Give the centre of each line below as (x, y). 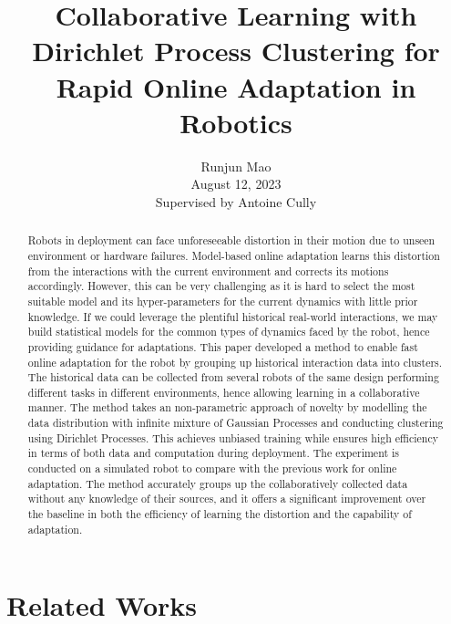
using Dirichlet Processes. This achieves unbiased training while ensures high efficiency (233, 437)
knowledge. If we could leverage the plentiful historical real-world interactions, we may (233, 316)
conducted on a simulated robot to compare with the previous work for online (212, 468)
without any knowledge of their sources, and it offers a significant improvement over (227, 499)
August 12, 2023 (236, 184)
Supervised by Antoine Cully (236, 201)
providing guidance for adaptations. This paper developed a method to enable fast (223, 346)
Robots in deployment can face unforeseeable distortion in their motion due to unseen (231, 240)
